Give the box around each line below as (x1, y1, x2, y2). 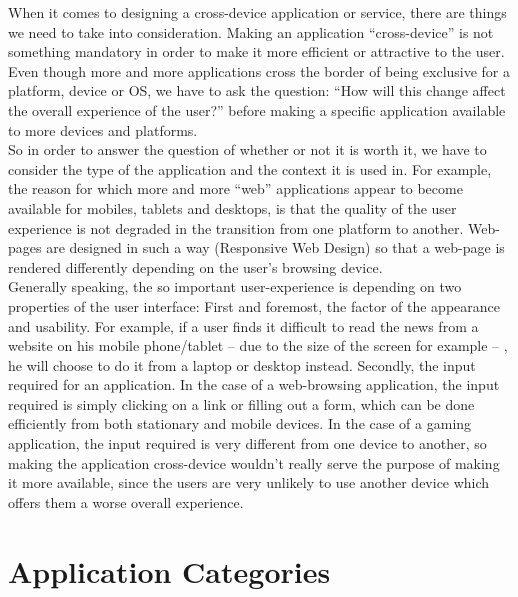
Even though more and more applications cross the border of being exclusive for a (8, 60, 511, 81)
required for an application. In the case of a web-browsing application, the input (8, 374, 500, 395)
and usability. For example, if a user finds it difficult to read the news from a (8, 315, 479, 336)
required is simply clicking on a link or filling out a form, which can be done (8, 393, 475, 414)
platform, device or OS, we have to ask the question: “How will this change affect (8, 80, 506, 101)
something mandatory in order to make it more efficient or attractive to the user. (8, 41, 505, 62)
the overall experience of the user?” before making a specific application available (8, 99, 506, 120)
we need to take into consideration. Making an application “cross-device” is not (8, 21, 494, 42)
